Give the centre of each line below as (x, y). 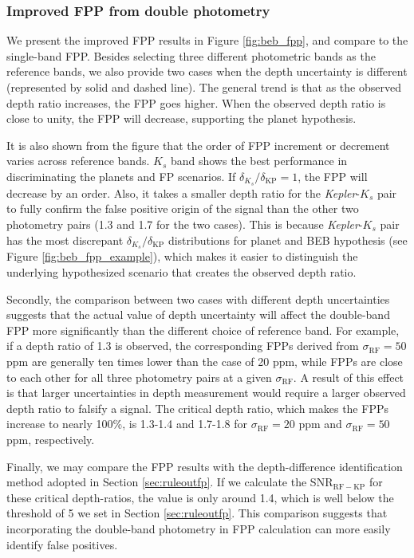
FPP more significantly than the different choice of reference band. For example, (203, 330)
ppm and (320, 424)
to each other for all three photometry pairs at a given (139, 377)
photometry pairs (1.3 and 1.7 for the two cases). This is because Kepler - (185, 224)
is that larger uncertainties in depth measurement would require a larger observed (206, 393)
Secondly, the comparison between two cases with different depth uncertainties (198, 299)
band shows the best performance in (259, 161)
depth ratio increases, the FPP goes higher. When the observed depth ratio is (196, 102)
